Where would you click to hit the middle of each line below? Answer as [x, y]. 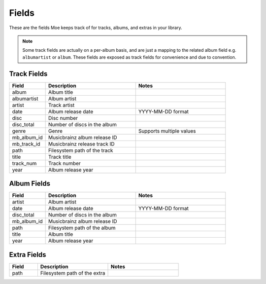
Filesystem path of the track [81, 150]
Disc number [63, 118]
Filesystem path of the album [82, 228]
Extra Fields [28, 255]
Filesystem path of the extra [73, 273]
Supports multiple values [167, 131]
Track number [64, 163]
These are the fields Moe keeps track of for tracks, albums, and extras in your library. [96, 28]
